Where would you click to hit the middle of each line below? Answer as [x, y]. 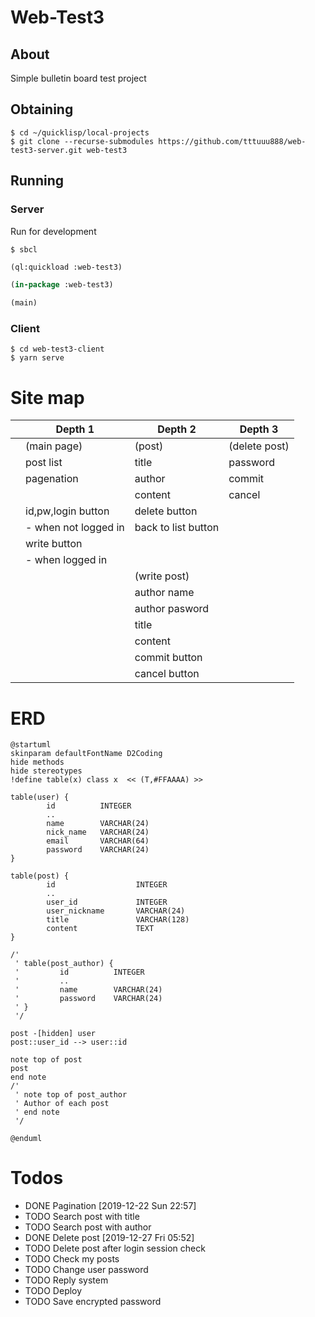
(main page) [54, 446]
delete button [166, 511]
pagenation [52, 479]
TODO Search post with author [88, 1227]
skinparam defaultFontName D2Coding [86, 754]
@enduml [26, 1139]
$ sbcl [24, 249]
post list [44, 463]
